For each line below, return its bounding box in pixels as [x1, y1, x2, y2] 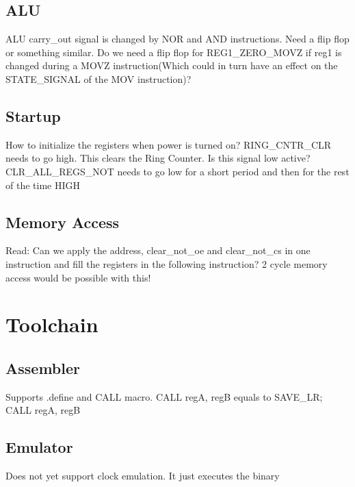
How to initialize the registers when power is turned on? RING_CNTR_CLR [5, 137, 332, 151]
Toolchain [5, 310, 98, 338]
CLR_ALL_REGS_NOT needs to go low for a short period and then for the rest [5, 164, 350, 178]
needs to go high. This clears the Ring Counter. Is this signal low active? [5, 151, 311, 165]
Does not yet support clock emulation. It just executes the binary [5, 469, 280, 483]
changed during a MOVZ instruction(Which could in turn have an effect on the [5, 58, 338, 73]
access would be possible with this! [5, 270, 151, 284]
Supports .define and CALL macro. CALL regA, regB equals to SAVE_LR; [5, 389, 323, 403]
